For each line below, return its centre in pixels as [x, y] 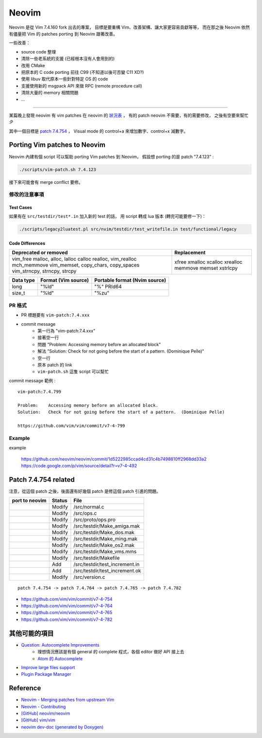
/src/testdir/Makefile [97, 558]
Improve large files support [48, 667]
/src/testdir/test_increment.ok [107, 571]
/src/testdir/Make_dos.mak [104, 532]
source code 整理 [39, 52]
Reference [25, 688]
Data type [24, 281]
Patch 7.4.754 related [42, 480]
